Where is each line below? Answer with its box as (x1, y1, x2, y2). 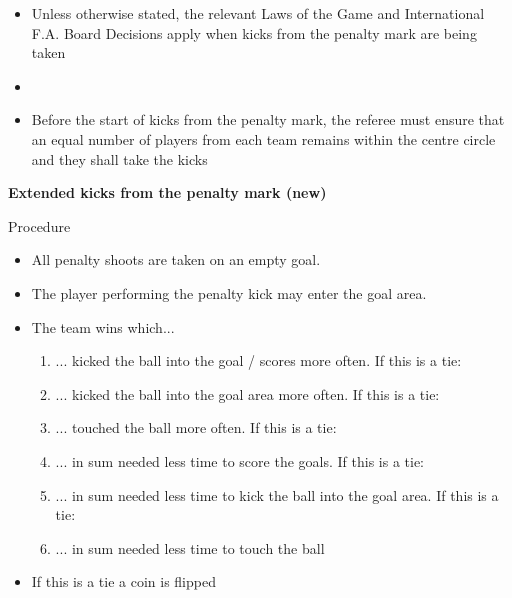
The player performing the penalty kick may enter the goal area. (31, 282, 427, 303)
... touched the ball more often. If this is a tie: (55, 417, 337, 438)
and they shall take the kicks (31, 148, 208, 169)
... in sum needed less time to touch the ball (55, 537, 325, 558)
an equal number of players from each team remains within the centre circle (31, 128, 496, 149)
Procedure (8, 215, 71, 236)
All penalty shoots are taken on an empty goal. (31, 249, 321, 270)
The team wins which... (31, 316, 175, 337)
